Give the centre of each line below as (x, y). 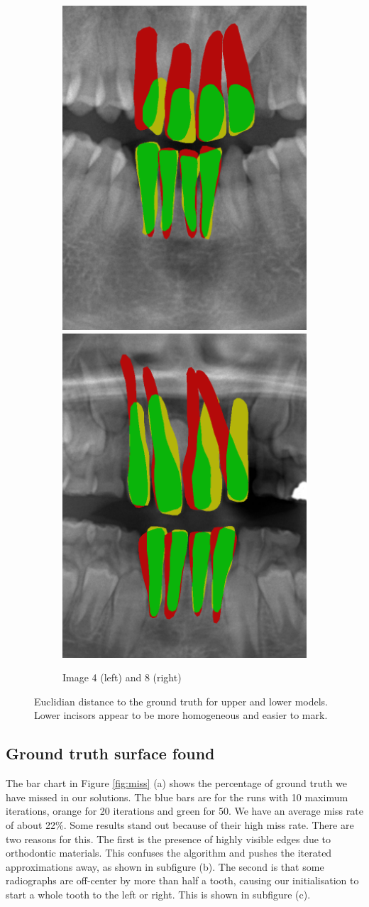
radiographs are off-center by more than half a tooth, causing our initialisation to (182, 880)
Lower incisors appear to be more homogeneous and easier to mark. (181, 715)
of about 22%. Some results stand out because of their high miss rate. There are (180, 824)
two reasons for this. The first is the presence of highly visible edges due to (169, 839)
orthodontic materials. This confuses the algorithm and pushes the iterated (169, 853)
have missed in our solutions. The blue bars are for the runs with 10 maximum (177, 797)
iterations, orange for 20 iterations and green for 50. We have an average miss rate (184, 811)
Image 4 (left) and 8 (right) (122, 677)
